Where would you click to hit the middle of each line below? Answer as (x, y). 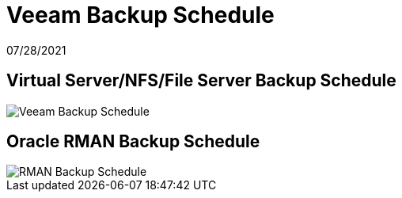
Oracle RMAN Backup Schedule (133, 142)
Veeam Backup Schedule (140, 15)
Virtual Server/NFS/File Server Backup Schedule (201, 81)
